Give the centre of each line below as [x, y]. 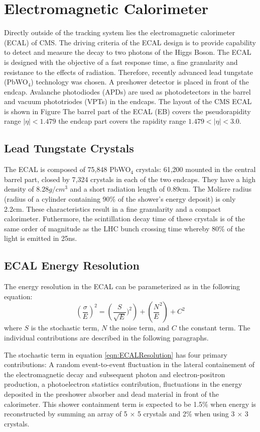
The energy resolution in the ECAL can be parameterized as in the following [122, 286]
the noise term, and [139, 328]
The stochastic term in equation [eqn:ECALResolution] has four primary [116, 354]
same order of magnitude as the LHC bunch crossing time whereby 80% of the [124, 228]
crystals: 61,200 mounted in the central [196, 169]
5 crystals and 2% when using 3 [186, 414]
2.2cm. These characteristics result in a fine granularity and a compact [113, 208]
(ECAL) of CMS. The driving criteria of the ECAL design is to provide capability [130, 42]
